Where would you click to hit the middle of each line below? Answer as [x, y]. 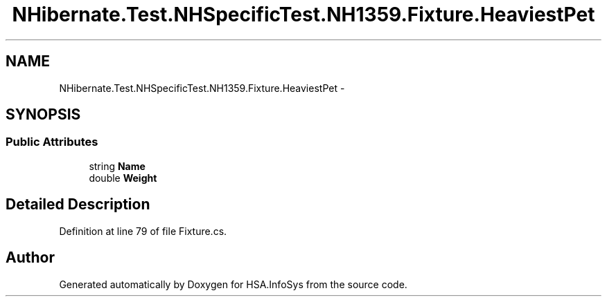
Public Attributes [52, 142]
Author [30, 258]
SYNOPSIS [43, 115]
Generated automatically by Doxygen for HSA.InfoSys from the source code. [233, 284]
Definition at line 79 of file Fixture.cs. [143, 231]
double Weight [123, 178]
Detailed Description [78, 205]
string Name [117, 166]
